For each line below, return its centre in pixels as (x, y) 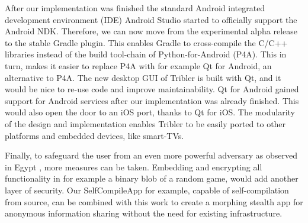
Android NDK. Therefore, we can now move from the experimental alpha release (151, 31)
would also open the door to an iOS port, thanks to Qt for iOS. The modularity (150, 112)
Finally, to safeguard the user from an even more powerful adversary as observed (151, 155)
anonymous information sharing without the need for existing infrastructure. (144, 213)
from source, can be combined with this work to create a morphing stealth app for (154, 201)
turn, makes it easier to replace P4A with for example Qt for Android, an (138, 65)
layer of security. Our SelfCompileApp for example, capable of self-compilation (147, 190)
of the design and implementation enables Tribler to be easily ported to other (145, 123)
